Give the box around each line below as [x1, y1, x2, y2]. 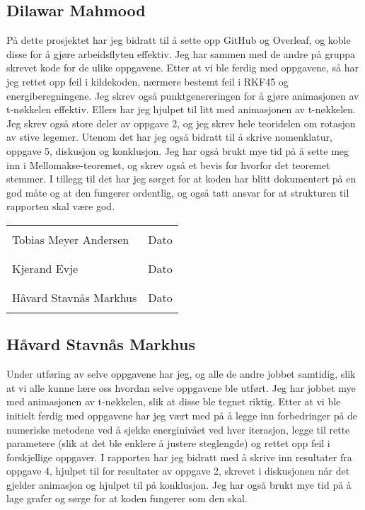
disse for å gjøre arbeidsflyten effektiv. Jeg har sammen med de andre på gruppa [6, 46, 356, 61]
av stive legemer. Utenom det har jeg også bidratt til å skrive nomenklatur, [6, 129, 332, 144]
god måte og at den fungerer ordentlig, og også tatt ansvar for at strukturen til [6, 185, 349, 199]
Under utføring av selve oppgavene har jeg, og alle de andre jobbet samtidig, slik [6, 366, 356, 381]
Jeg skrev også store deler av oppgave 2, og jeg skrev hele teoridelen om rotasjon [6, 115, 356, 130]
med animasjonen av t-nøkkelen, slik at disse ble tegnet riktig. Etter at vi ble [6, 394, 341, 409]
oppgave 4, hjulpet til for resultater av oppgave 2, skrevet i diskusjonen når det [6, 463, 350, 478]
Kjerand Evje [12, 260, 79, 277]
